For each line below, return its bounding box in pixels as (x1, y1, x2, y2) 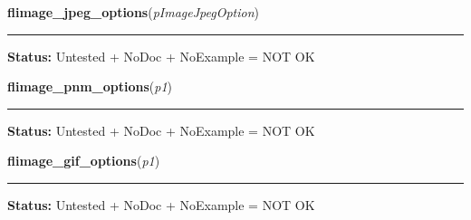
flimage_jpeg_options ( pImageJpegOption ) (7, 3, 259, 21)
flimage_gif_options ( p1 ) (7, 151, 160, 170)
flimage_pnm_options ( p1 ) (7, 77, 173, 96)
